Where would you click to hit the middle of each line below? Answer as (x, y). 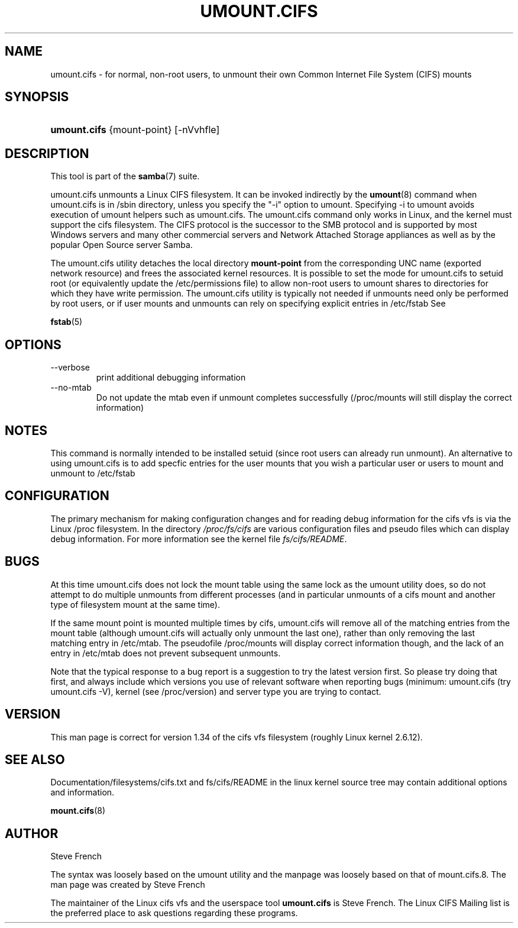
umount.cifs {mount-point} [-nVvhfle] (135, 130)
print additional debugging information (171, 378)
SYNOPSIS (37, 97)
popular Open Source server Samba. (122, 245)
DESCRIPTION (47, 153)
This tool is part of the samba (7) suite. (125, 176)
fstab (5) (67, 322)
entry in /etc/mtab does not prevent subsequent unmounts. (166, 653)
